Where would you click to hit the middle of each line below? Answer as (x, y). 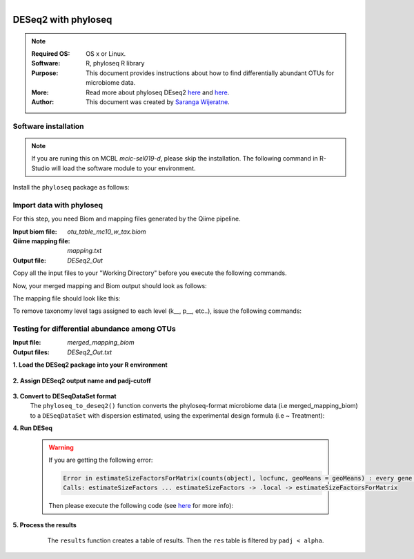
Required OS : (51, 53)
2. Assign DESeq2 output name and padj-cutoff (82, 380)
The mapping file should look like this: (67, 298)
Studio (41, 168)
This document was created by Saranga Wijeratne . (158, 102)
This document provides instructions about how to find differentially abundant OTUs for (210, 73)
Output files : (31, 352)
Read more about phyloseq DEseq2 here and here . (158, 92)
